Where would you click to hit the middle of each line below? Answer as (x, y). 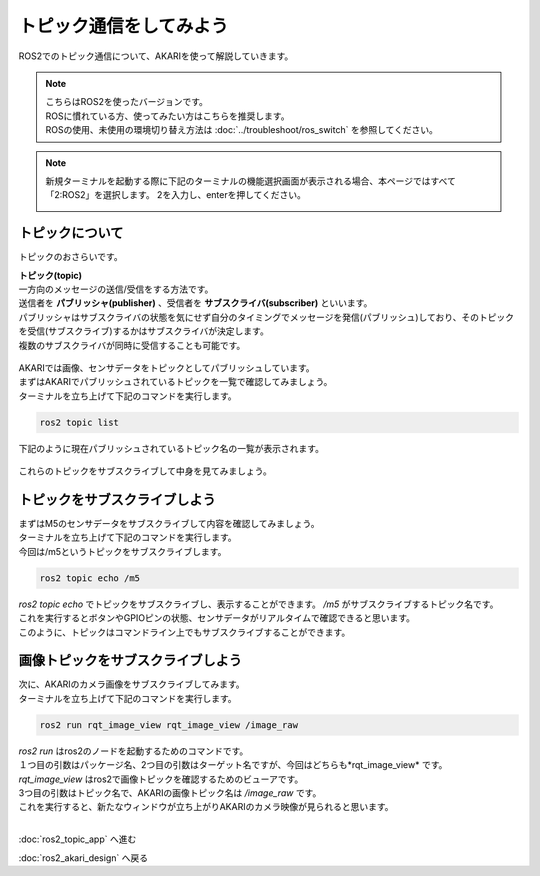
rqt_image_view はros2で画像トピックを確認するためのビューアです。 (161, 779)
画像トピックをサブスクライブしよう (130, 660)
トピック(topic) (50, 275)
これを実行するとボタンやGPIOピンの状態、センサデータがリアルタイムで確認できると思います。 (216, 618)
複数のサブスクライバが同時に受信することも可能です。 (132, 345)
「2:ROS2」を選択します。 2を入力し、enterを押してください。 (176, 195)
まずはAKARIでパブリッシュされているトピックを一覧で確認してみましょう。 (175, 382)
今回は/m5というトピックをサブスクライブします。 (122, 551)
